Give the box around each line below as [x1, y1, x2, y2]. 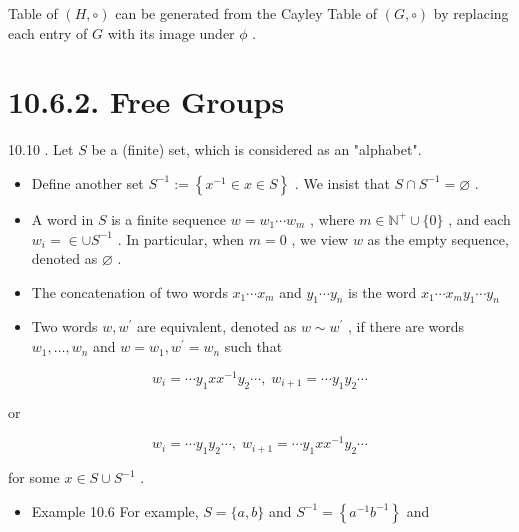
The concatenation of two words [31, 281, 228, 302]
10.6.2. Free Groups [8, 81, 285, 122]
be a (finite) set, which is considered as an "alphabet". [91, 139, 422, 160]
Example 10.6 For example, [31, 500, 199, 521]
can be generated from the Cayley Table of [115, 3, 378, 23]
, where [310, 208, 355, 229]
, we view [291, 228, 349, 249]
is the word [348, 281, 417, 302]
